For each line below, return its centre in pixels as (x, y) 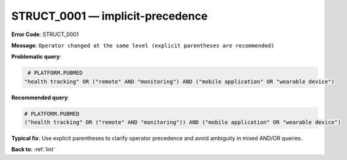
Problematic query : (36, 57)
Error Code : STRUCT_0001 (45, 34)
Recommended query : (40, 97)
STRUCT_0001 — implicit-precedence (109, 16)
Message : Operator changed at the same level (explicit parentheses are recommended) (143, 45)
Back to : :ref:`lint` (33, 150)
